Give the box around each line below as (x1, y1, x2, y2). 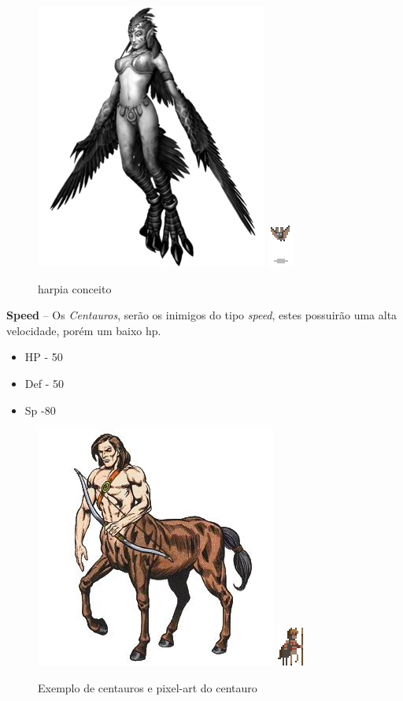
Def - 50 (24, 375, 64, 391)
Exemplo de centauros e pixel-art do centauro (38, 679, 257, 695)
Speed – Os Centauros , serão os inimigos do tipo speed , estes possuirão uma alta (6, 307, 397, 323)
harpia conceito (38, 280, 112, 296)
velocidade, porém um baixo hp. (6, 322, 161, 338)
